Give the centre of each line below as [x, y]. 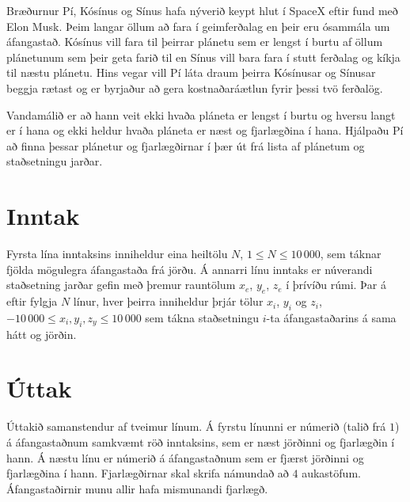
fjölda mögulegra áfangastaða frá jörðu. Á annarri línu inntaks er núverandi [190, 269]
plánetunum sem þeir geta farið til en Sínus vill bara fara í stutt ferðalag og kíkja [203, 57]
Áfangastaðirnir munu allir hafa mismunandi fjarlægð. [137, 488]
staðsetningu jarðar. [55, 161]
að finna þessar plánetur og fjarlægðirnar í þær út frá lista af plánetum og [186, 145]
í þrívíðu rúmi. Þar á [336, 285]
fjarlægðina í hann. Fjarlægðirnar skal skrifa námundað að [148, 473]
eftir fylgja [32, 301]
